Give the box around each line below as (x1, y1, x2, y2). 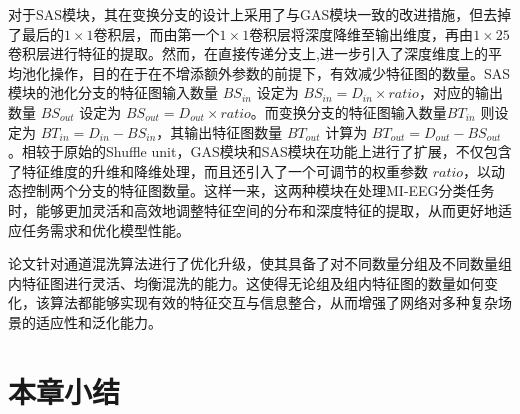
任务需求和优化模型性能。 (21, 219, 190, 240)
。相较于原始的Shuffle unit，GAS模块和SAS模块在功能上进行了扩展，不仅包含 (8, 141, 512, 162)
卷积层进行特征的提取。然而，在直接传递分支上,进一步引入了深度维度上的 (8, 43, 488, 64)
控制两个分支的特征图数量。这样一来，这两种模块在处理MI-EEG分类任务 (21, 180, 495, 201)
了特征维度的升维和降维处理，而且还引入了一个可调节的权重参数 (8, 160, 428, 181)
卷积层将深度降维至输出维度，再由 (249, 23, 474, 44)
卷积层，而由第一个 (93, 23, 220, 44)
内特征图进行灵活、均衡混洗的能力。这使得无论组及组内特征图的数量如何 (8, 272, 484, 293)
